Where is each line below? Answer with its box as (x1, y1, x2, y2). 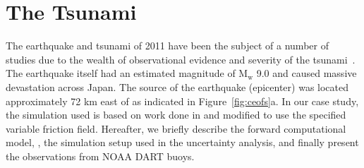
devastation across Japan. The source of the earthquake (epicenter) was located (6, 79, 349, 94)
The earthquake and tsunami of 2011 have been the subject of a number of (6, 38, 329, 53)
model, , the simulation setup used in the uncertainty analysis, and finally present (6, 135, 359, 150)
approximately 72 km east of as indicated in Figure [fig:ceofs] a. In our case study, (6, 93, 359, 108)
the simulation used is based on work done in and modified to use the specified (6, 107, 346, 122)
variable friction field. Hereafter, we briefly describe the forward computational (6, 121, 346, 136)
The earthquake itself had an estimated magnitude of (6, 66, 236, 80)
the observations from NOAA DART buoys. (6, 148, 195, 163)
